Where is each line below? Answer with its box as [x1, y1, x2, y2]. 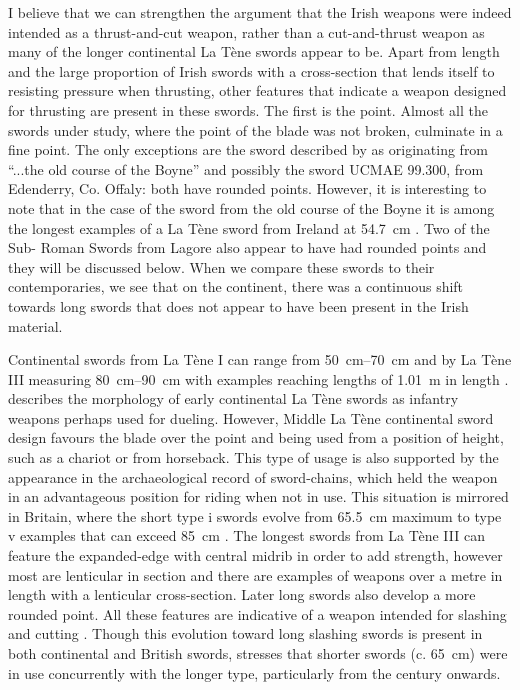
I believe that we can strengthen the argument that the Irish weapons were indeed [8, 2, 512, 22]
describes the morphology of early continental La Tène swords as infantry [8, 388, 459, 409]
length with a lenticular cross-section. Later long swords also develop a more [8, 584, 476, 605]
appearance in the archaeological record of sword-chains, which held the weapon [8, 466, 498, 487]
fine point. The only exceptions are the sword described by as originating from [8, 139, 489, 160]
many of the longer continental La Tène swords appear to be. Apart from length [8, 41, 500, 62]
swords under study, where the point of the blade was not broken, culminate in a [8, 119, 503, 140]
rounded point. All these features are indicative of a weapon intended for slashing [8, 603, 507, 624]
